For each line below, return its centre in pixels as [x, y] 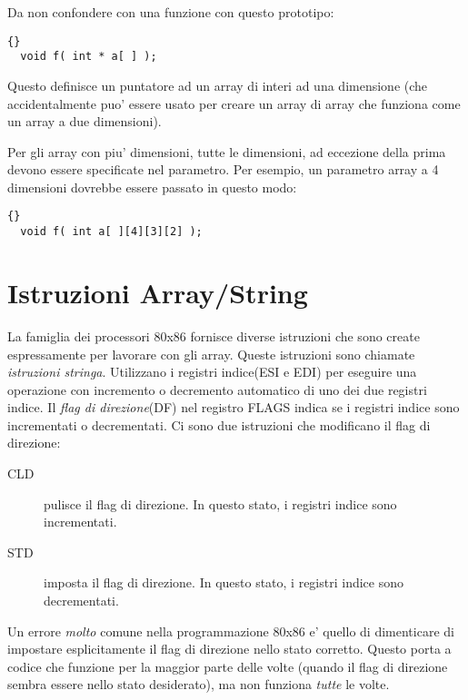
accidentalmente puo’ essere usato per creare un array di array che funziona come [234, 103]
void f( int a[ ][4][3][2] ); [111, 232]
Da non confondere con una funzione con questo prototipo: [171, 12]
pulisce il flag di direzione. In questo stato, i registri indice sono [220, 503]
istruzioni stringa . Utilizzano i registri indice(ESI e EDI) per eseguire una [212, 372]
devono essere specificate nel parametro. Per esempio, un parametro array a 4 [223, 169]
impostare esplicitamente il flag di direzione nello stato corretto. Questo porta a [229, 649]
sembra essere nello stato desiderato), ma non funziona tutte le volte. [199, 684]
